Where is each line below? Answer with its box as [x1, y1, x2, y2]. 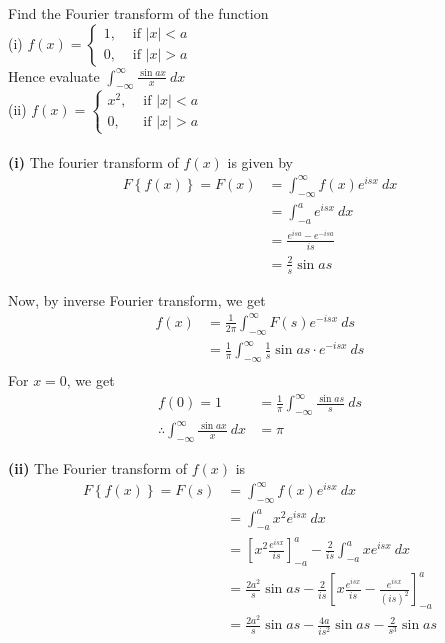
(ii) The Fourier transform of [8, 458, 188, 479]
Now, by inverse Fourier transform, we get [8, 289, 266, 310]
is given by [227, 151, 293, 172]
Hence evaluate [8, 65, 100, 86]
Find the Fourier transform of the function [8, 3, 269, 23]
